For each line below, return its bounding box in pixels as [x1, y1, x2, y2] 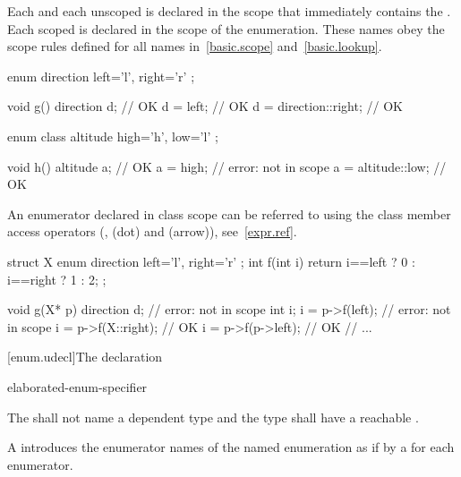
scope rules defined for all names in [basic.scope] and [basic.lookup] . [7, 37, 382, 55]
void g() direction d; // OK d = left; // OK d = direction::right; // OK [7, 97, 403, 115]
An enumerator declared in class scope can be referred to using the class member [7, 204, 451, 223]
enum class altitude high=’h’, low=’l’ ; [7, 126, 218, 145]
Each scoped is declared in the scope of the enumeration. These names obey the [7, 19, 445, 38]
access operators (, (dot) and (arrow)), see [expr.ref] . [7, 222, 297, 241]
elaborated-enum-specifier [7, 377, 148, 396]
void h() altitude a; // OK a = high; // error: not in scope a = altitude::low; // [7, 157, 447, 175]
